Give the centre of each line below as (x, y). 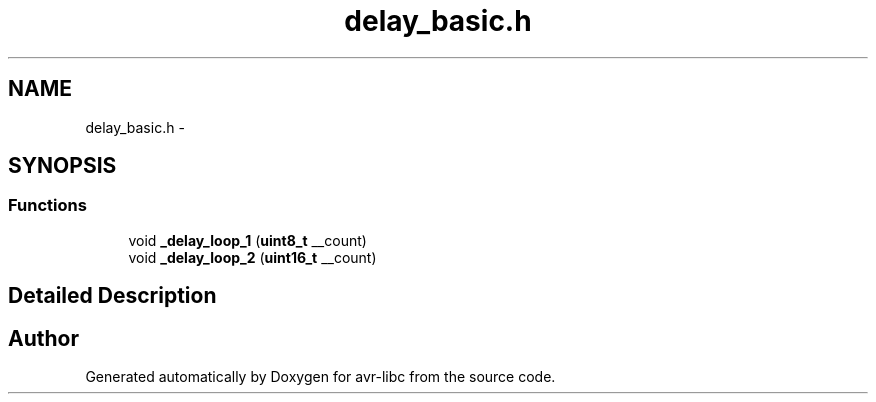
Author (43, 338)
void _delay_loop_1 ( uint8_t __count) (247, 240)
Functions (47, 205)
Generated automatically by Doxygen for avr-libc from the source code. (320, 377)
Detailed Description (112, 296)
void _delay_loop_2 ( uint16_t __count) (252, 257)
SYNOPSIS (62, 166)
